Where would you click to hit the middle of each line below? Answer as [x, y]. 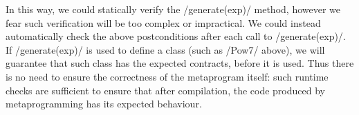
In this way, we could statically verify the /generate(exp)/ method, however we [173, 9]
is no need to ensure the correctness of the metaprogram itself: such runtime [167, 76]
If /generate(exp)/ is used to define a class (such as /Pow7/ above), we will [165, 49]
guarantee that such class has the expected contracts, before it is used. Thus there [180, 63]
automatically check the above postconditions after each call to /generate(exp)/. [176, 36]
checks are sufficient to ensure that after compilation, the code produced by [165, 90]
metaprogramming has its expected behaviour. [104, 104]
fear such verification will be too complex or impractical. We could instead [163, 22]
